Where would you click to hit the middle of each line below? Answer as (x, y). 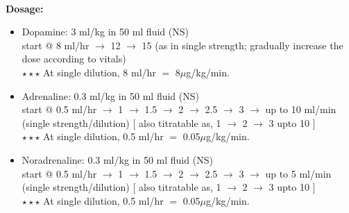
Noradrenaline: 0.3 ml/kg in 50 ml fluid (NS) (117, 159)
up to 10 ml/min (301, 109)
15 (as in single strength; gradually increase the (242, 45)
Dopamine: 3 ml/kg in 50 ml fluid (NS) (105, 32)
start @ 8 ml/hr (56, 45)
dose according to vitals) (74, 59)
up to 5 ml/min (298, 173)
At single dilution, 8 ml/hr (100, 72)
